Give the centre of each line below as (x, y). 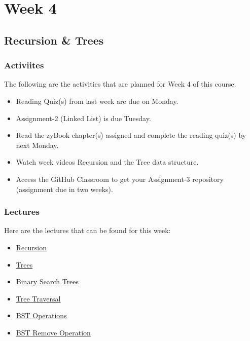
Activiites (24, 65)
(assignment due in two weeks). (64, 189)
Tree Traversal (38, 298)
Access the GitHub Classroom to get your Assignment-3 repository (120, 179)
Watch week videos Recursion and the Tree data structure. (107, 162)
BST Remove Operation (53, 332)
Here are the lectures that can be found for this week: (87, 230)
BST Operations (41, 315)
